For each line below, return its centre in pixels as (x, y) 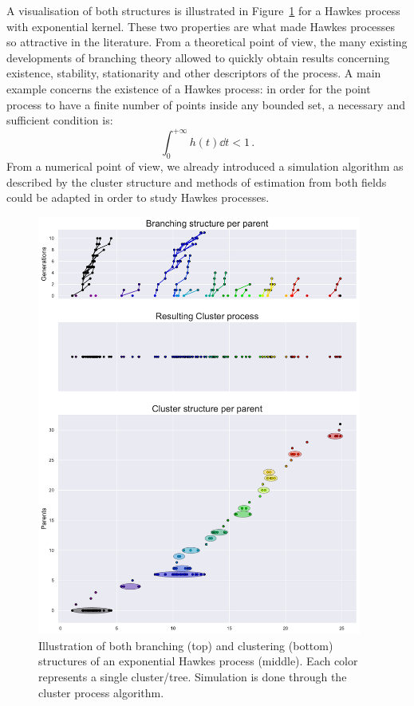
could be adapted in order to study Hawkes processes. (138, 197)
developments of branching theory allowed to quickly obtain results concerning (198, 57)
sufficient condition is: (60, 120)
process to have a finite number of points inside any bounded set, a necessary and (206, 104)
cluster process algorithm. (101, 692)
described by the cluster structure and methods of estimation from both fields (197, 181)
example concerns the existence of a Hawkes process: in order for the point (189, 88)
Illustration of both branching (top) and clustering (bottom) (186, 645)
